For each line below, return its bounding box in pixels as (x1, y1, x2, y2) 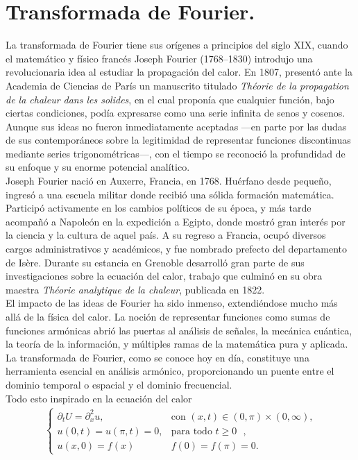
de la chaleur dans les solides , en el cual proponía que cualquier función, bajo (6, 92, 334, 106)
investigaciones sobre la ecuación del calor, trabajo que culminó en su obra (6, 269, 323, 283)
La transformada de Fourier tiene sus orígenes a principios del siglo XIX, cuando (6, 37, 348, 52)
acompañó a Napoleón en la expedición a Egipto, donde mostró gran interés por (6, 214, 346, 228)
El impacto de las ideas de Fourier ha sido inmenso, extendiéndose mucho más (6, 296, 338, 310)
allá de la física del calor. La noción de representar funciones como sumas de (6, 309, 330, 323)
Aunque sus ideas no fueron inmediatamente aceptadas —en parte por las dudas (6, 119, 347, 133)
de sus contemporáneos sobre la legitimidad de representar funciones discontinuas (6, 133, 351, 147)
